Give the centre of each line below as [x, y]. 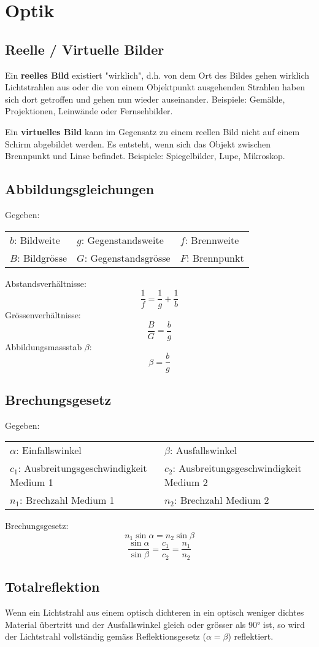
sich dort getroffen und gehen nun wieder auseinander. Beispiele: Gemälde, [145, 99]
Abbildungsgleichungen [80, 189]
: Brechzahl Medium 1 [67, 500]
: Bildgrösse [42, 257]
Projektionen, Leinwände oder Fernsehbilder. [89, 111]
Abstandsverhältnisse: [46, 283]
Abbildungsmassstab [44, 346]
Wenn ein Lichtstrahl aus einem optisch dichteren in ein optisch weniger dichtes [155, 612]
